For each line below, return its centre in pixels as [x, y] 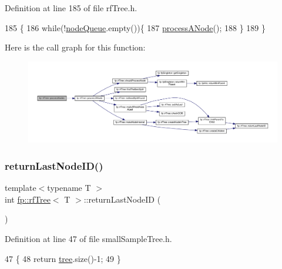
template [21, 188]
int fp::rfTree [28, 199]
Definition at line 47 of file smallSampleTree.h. [88, 239]
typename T [69, 188]
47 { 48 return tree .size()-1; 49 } [63, 258]
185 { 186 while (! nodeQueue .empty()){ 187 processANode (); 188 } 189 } [135, 27]
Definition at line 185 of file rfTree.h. [71, 8]
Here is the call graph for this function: [75, 47]
